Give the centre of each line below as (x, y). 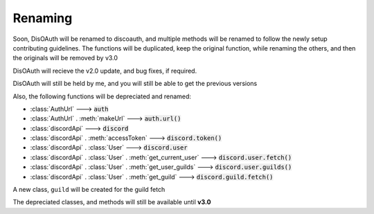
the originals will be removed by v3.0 (65, 58)
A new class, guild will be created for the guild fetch (89, 190)
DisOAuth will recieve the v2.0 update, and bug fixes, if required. (105, 71)
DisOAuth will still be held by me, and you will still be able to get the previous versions (135, 84)
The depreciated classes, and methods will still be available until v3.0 (112, 202)
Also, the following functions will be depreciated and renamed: (102, 96)
